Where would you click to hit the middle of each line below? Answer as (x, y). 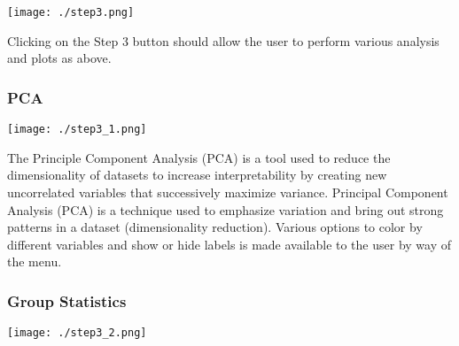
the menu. (35, 261)
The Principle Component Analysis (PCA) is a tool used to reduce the (199, 157)
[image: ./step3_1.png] (77, 130)
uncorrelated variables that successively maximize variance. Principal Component (228, 192)
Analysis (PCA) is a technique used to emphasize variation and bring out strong (226, 209)
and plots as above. (59, 58)
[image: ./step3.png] (71, 12)
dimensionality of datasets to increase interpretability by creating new (197, 175)
